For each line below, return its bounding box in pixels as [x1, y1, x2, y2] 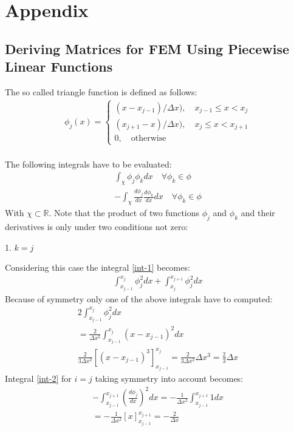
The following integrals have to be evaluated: [5, 157, 172, 170]
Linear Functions [5, 57, 113, 76]
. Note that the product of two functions [49, 206, 200, 219]
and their [241, 206, 275, 219]
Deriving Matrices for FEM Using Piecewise [5, 39, 289, 58]
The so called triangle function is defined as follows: [5, 85, 197, 98]
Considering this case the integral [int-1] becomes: [5, 261, 190, 274]
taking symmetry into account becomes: [95, 372, 244, 385]
